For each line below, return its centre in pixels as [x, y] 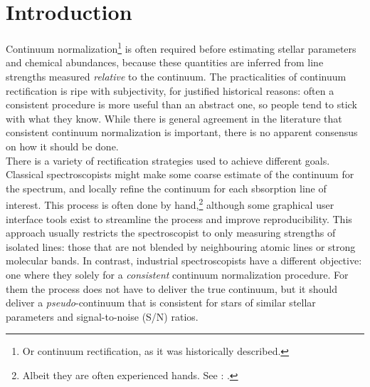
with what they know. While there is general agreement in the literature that [174, 118]
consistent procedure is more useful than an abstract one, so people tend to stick [181, 104]
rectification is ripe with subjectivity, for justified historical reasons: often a [170, 90]
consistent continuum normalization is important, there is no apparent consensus [182, 132]
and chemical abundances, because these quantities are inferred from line [165, 62]
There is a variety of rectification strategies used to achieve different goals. [168, 160]
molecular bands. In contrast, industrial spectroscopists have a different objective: [184, 260]
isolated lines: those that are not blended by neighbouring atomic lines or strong [181, 246]
